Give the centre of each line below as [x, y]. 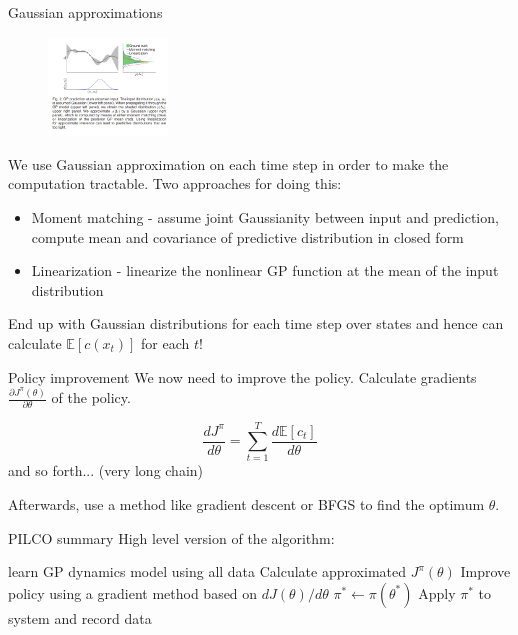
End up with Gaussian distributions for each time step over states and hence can [256, 323]
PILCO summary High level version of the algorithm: [171, 537]
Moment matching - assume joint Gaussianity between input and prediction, [265, 216]
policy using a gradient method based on [133, 592]
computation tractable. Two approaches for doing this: [175, 183]
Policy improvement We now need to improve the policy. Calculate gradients [242, 376]
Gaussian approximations [85, 12]
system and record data [80, 617]
